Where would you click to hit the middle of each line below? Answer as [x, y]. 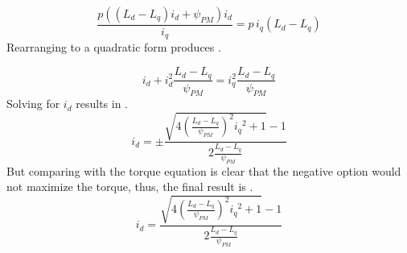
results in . [102, 104]
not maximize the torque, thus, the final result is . [130, 187]
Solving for [33, 104]
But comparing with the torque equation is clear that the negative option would [204, 170]
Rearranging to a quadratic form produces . [114, 47]
